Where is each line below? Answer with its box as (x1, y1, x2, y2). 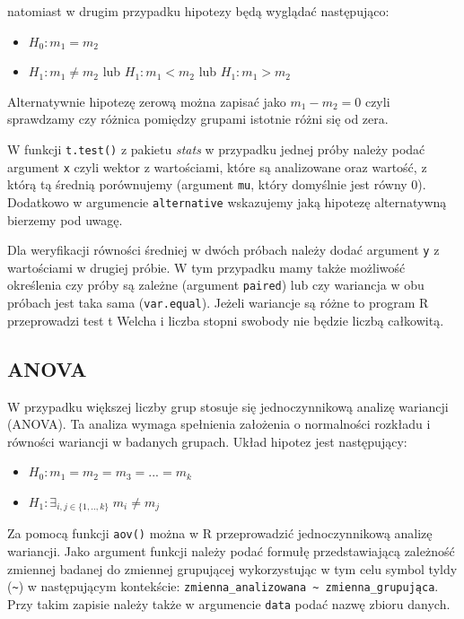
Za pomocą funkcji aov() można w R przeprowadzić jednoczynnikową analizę (7, 524, 433, 543)
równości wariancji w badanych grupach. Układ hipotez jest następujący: (7, 432, 407, 450)
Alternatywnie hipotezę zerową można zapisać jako (7, 92, 286, 110)
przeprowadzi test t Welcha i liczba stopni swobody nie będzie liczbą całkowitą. (7, 310, 444, 329)
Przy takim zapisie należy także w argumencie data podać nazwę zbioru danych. (7, 594, 451, 613)
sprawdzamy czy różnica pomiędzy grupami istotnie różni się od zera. (7, 109, 389, 128)
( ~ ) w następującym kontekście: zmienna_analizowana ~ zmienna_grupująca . (7, 577, 439, 596)
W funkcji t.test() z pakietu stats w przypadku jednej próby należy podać (7, 139, 425, 158)
